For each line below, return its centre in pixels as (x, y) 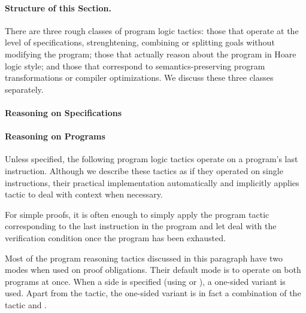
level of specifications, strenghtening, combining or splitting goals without (140, 42)
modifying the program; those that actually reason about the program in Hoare (151, 54)
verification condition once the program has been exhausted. (115, 237)
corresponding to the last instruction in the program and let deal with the (141, 226)
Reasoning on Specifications (63, 112)
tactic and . (26, 304)
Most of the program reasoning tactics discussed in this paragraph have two (144, 258)
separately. (24, 89)
